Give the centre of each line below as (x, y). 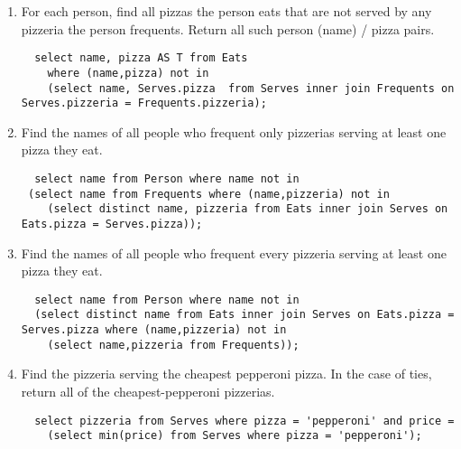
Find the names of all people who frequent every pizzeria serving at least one (234, 253)
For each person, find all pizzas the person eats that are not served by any (226, 11)
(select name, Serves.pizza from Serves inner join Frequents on (251, 88)
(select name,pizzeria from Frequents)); (173, 345)
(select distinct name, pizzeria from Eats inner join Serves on (248, 209)
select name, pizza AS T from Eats (141, 58)
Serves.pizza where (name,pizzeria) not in (154, 330)
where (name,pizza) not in (128, 73)
